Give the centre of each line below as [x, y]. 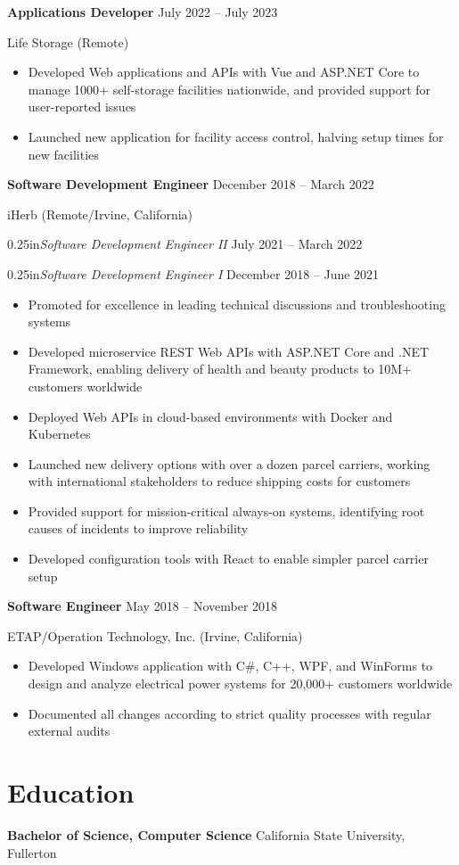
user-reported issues [82, 107]
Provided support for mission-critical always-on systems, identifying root [226, 511]
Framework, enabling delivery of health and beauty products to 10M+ [220, 369]
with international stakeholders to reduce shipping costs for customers [219, 481]
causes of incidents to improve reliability [138, 528]
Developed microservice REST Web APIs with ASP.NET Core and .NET [229, 351]
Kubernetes [59, 434]
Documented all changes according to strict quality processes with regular [229, 713]
